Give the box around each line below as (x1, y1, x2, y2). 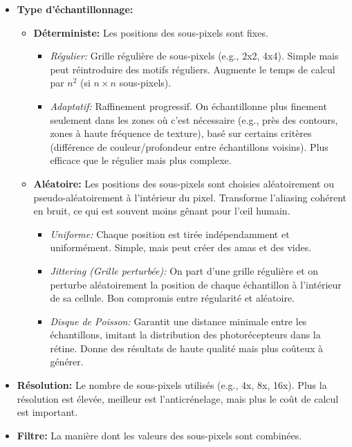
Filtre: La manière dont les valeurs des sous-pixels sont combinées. (17, 428, 302, 442)
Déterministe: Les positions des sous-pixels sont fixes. (33, 25, 268, 39)
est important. (17, 405, 78, 419)
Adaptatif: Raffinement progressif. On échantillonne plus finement (50, 98, 327, 113)
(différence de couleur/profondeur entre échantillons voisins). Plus (50, 139, 328, 154)
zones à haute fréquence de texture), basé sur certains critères (50, 126, 312, 140)
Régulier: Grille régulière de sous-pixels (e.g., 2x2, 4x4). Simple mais (50, 48, 339, 63)
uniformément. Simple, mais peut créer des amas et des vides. (50, 240, 312, 255)
